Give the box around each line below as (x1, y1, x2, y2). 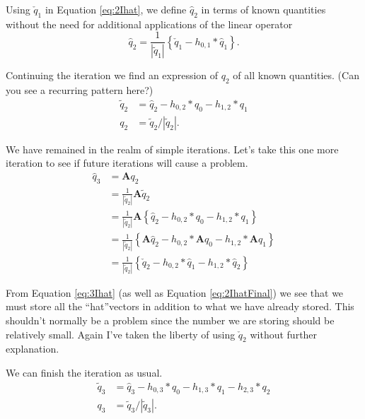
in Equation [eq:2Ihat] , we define (45, 2, 187, 16)
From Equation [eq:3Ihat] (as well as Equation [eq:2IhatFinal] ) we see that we (6, 285, 344, 300)
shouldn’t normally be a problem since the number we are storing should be (6, 313, 335, 328)
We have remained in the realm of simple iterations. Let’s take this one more (6, 141, 339, 156)
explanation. (6, 341, 59, 356)
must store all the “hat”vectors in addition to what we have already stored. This (6, 299, 354, 314)
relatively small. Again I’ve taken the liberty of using (6, 326, 236, 341)
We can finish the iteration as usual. (6, 365, 163, 380)
